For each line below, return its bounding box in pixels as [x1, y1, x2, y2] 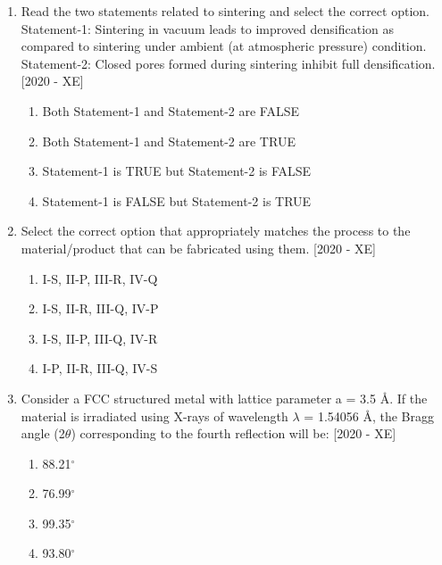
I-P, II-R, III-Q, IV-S [42, 359, 158, 378]
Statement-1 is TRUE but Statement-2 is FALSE [42, 162, 312, 180]
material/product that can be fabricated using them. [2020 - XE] [21, 238, 376, 257]
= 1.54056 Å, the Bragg [304, 406, 435, 425]
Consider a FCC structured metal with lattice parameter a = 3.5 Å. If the [21, 388, 428, 407]
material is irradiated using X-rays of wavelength [21, 406, 288, 425]
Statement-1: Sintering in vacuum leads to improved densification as [21, 19, 394, 37]
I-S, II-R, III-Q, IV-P [42, 299, 159, 318]
